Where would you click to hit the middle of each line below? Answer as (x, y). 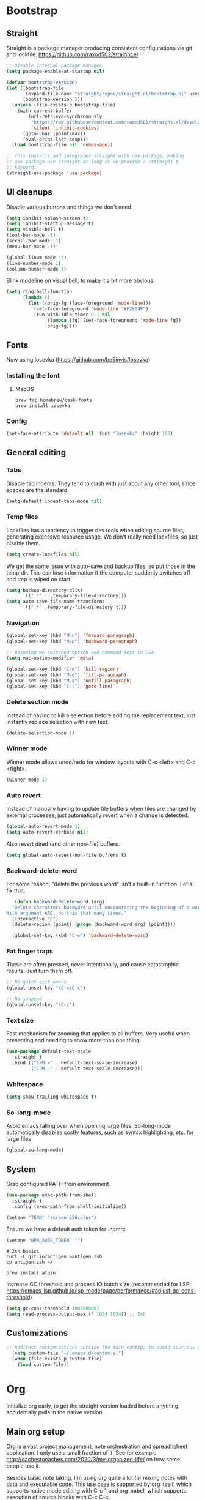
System (21, 1169)
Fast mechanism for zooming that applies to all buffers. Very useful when (98, 1034)
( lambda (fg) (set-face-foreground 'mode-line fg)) (114, 320)
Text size (20, 1020)
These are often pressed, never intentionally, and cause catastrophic (92, 965)
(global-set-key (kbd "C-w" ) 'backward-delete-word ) (80, 936)
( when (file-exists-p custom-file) (57, 1359)
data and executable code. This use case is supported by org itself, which (99, 1484)
